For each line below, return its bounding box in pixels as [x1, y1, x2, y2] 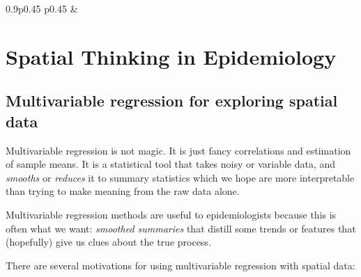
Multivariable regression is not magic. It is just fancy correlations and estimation [6, 143, 351, 157]
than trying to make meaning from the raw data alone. [6, 184, 240, 198]
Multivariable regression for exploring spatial [6, 90, 338, 111]
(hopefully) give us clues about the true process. [6, 235, 211, 249]
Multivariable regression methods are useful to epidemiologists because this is [6, 207, 337, 221]
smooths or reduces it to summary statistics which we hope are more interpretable [6, 170, 355, 184]
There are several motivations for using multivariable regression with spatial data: [6, 258, 355, 272]
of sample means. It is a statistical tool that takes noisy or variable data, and [6, 157, 336, 171]
